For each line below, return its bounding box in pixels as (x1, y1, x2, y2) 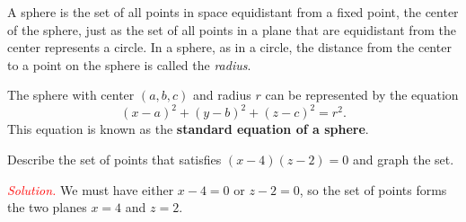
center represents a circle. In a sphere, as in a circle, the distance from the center (7, 38, 452, 57)
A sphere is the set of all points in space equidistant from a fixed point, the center (7, 3, 459, 21)
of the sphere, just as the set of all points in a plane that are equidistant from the (7, 20, 456, 39)
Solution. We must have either (7, 180, 174, 199)
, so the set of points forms (299, 180, 447, 199)
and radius (193, 85, 251, 104)
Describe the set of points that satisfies (7, 150, 222, 169)
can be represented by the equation (265, 85, 459, 104)
